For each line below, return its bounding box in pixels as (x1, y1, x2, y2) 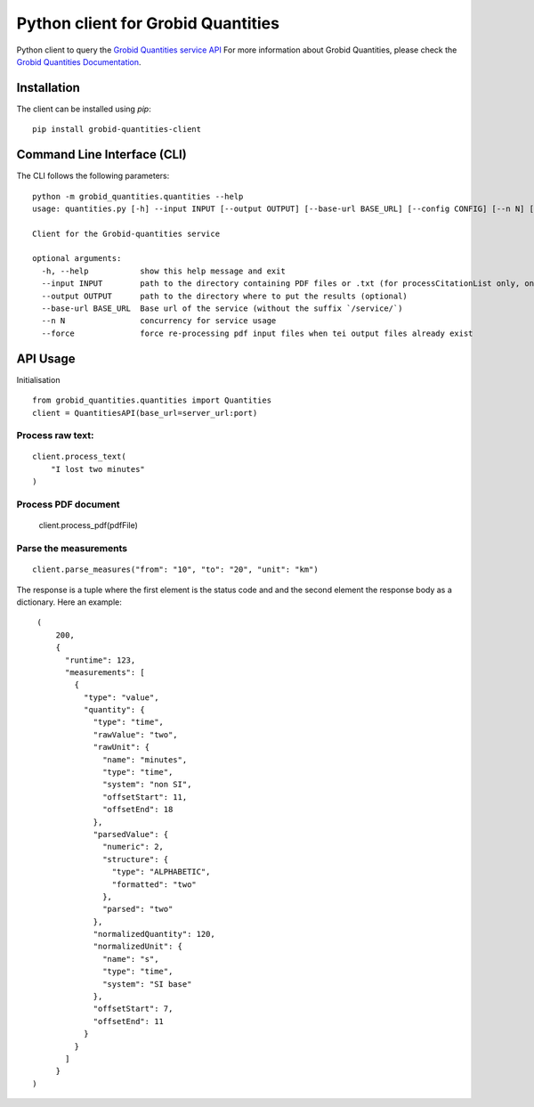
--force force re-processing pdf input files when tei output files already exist (41, 328, 473, 338)
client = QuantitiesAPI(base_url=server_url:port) (32, 408, 258, 418)
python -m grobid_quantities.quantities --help (32, 191, 244, 201)
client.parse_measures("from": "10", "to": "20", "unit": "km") (32, 565, 320, 574)
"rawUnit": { (93, 742, 150, 753)
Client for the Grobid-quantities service (32, 228, 221, 239)
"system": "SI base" (102, 979, 192, 989)
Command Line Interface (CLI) (16, 147, 187, 162)
